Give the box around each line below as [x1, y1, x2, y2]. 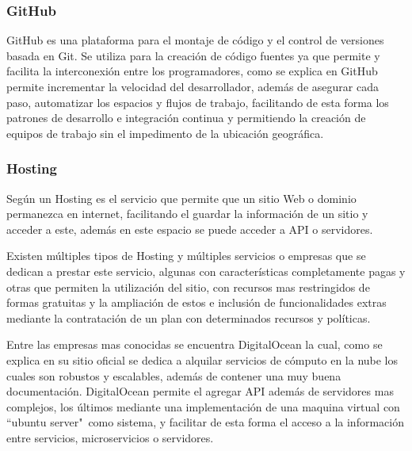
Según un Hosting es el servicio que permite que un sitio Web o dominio [6, 189, 357, 206]
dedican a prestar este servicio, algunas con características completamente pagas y [6, 262, 406, 279]
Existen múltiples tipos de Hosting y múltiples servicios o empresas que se [6, 247, 366, 264]
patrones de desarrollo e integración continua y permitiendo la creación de [6, 109, 366, 126]
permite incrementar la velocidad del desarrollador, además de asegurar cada [6, 78, 379, 94]
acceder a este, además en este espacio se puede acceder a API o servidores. [6, 220, 373, 237]
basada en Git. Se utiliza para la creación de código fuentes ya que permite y [6, 47, 380, 63]
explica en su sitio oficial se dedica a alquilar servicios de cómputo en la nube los [6, 351, 399, 368]
